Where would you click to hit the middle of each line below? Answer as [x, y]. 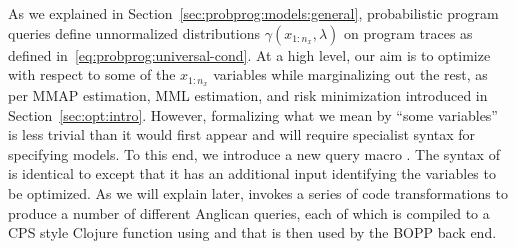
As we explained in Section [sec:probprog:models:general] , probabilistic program [253, 13]
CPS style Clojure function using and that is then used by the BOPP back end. [252, 232]
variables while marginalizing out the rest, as [350, 74]
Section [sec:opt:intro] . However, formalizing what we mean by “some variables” [253, 114]
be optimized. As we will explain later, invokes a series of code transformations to [258, 193]
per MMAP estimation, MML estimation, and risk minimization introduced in [248, 95]
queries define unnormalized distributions [134, 32]
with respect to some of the [92, 74]
